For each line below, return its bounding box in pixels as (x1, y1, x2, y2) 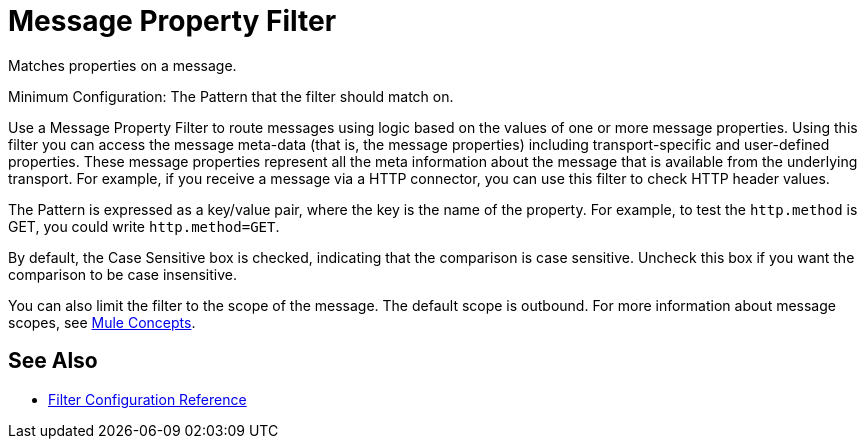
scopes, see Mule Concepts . (8, 313, 196, 331)
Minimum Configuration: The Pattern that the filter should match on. (8, 87, 454, 105)
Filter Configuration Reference (48, 390, 247, 408)
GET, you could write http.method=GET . (8, 217, 280, 235)
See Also (8, 348, 98, 374)
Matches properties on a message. (8, 56, 237, 74)
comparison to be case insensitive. (8, 265, 237, 283)
